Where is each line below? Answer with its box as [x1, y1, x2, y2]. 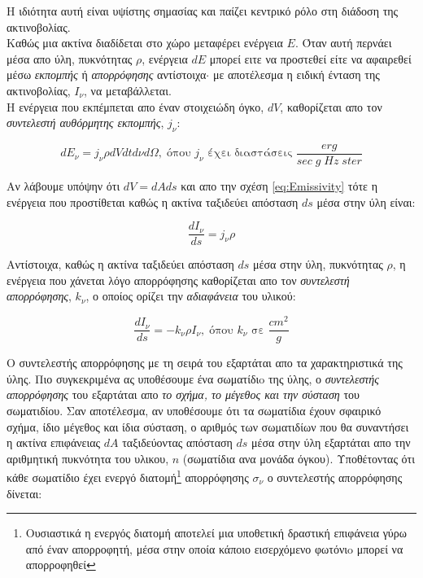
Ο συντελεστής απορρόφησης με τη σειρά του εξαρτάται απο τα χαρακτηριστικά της [7, 354, 403, 371]
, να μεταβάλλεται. [84, 81, 172, 99]
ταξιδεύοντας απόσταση [122, 434, 233, 451]
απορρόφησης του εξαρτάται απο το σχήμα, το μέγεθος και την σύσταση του [7, 386, 360, 403]
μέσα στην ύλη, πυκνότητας [253, 256, 383, 273]
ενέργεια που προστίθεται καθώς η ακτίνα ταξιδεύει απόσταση [7, 193, 299, 210]
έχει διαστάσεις [207, 147, 293, 160]
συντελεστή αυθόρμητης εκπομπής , [7, 114, 164, 131]
